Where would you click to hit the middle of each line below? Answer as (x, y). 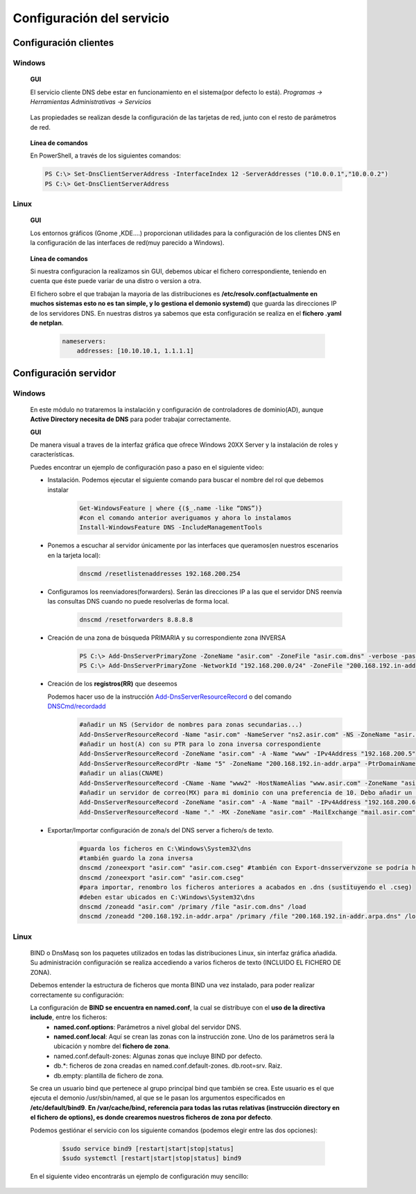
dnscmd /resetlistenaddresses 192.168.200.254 (160, 573)
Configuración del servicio (91, 18)
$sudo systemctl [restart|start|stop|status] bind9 (152, 1158)
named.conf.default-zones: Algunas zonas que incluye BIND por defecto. (158, 1056)
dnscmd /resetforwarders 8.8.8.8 (136, 620)
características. (52, 454)
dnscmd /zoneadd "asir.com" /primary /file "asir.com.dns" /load (193, 906)
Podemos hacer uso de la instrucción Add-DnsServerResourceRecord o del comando (170, 697)
